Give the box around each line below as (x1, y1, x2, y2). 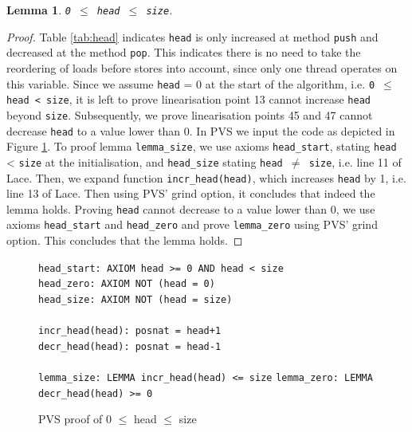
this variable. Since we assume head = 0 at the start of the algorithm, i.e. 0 (6, 75, 375, 92)
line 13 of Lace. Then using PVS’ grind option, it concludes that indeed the (6, 185, 375, 202)
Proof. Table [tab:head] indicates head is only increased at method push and (6, 28, 379, 45)
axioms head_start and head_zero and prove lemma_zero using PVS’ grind (6, 216, 378, 233)
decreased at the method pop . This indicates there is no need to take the (6, 44, 361, 61)
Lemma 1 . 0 (6, 2, 71, 18)
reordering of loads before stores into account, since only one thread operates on (6, 59, 398, 76)
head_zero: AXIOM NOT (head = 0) (38, 278, 215, 290)
